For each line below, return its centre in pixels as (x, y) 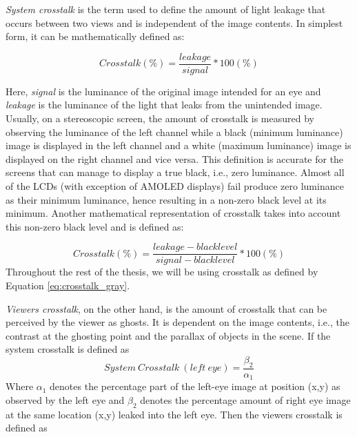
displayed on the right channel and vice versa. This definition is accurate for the (175, 158)
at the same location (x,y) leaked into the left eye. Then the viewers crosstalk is (174, 414)
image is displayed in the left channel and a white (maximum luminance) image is (178, 145)
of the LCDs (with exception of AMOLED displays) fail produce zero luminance (175, 186)
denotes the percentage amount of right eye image (245, 399)
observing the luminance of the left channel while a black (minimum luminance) (174, 132)
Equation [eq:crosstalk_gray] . (68, 285)
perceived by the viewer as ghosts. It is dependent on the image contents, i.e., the (177, 322)
